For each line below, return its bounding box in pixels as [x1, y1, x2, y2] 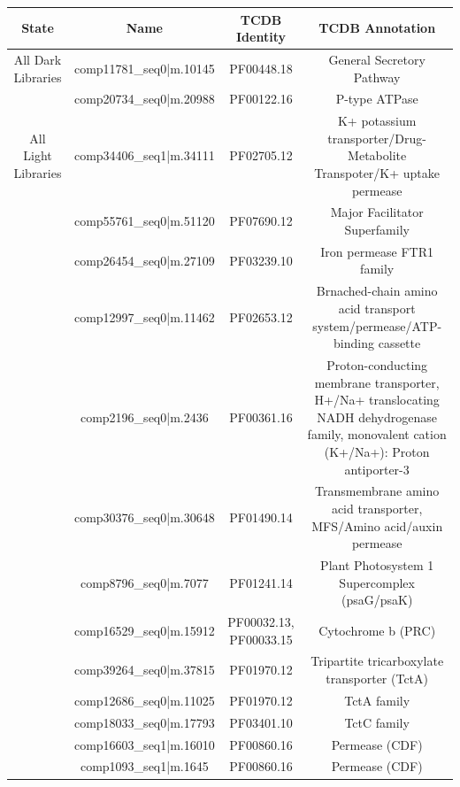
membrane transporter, [314, 373, 440, 391]
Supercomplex [339, 573, 415, 591]
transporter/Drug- [327, 128, 426, 147]
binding [333, 334, 374, 352]
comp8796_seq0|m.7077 [80, 573, 209, 591]
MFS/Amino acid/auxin [311, 516, 443, 535]
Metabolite [348, 146, 407, 165]
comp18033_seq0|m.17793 [73, 713, 215, 731]
